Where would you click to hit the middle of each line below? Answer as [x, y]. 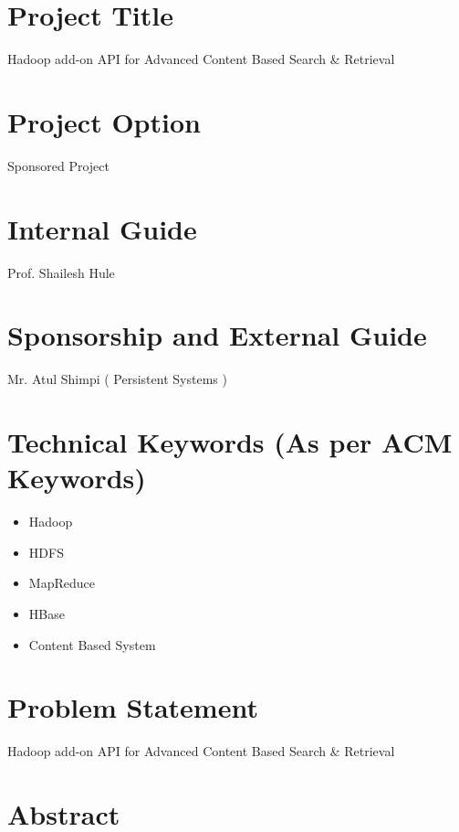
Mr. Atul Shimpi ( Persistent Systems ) [117, 379]
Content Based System [92, 644]
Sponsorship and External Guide [217, 335]
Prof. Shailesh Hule [61, 272]
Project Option [104, 121]
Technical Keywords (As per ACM [230, 442]
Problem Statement [133, 707]
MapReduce [62, 583]
